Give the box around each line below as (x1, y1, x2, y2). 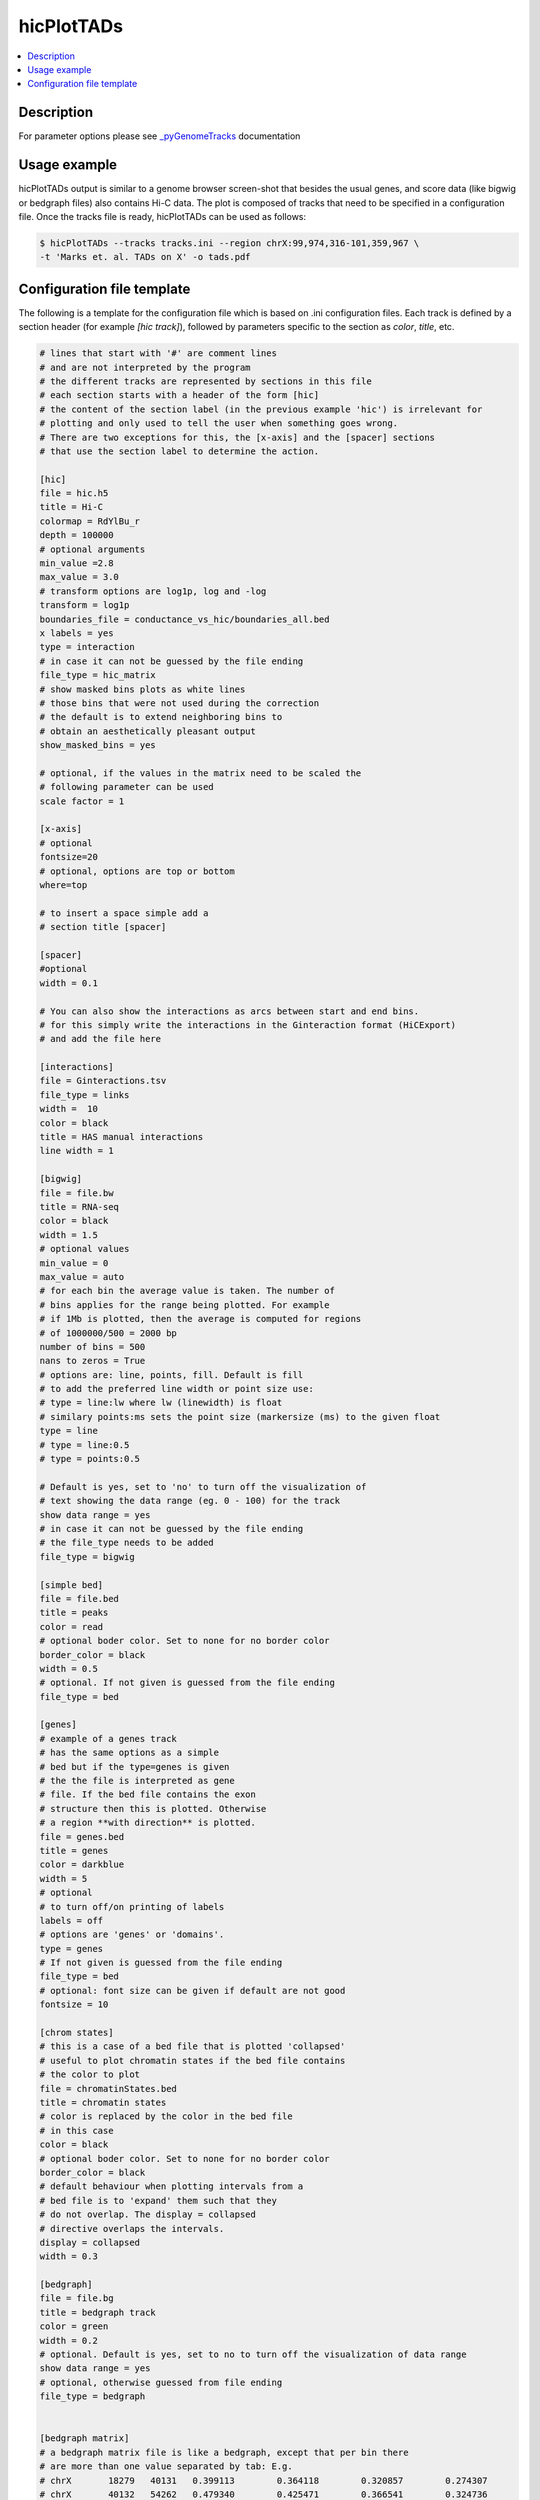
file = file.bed (39, 1593, 120, 1604)
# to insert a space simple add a (39, 907, 209, 919)
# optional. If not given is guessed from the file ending (39, 1677, 335, 1689)
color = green (39, 2321, 109, 2332)
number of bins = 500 (39, 1341, 146, 1352)
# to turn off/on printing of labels (39, 1901, 225, 1912)
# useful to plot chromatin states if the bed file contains (39, 2055, 346, 2066)
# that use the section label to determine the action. (39, 445, 320, 457)
